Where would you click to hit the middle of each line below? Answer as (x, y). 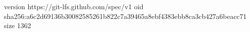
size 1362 (18, 25)
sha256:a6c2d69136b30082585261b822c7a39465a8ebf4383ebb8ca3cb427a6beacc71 (125, 16)
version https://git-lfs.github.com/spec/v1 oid (74, 6)
